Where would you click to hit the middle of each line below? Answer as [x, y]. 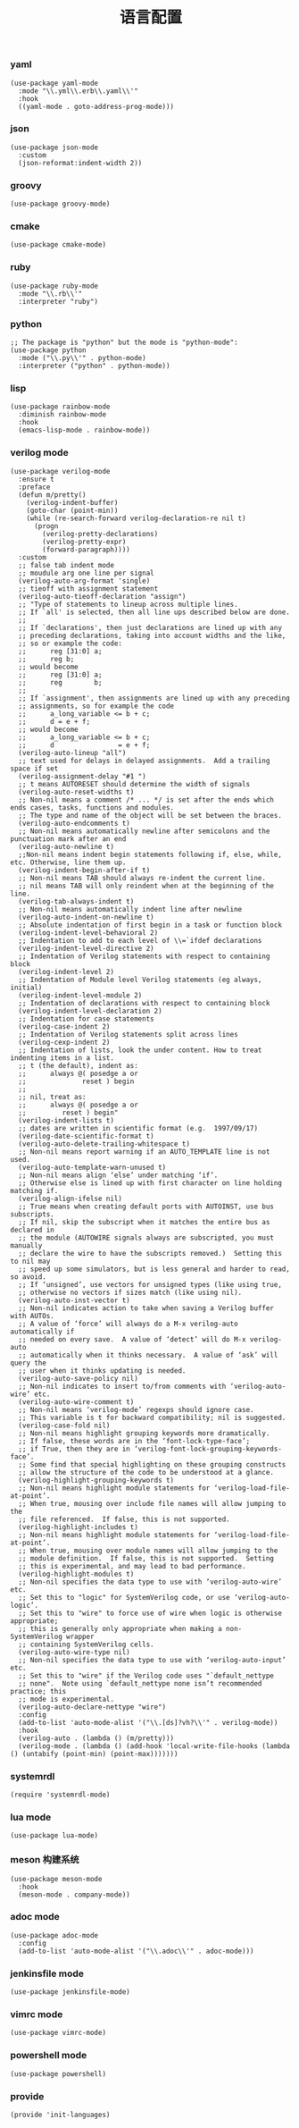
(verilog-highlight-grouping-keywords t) [96, 1480]
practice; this [38, 1691]
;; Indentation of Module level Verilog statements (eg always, [140, 980]
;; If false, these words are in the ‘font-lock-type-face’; [134, 1441]
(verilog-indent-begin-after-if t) [84, 870]
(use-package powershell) [58, 2073]
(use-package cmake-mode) [58, 245]
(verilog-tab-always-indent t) [76, 901]
